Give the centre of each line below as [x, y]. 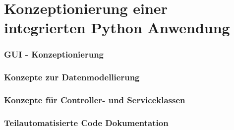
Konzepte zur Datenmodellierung [72, 77]
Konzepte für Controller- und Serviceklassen [95, 100]
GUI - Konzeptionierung [54, 54]
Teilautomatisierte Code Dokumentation [86, 123]
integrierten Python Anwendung [117, 28]
